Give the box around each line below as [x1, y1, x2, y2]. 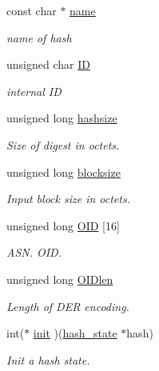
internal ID [6, 82, 62, 99]
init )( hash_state [33, 325, 117, 341]
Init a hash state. [6, 351, 90, 368]
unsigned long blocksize [6, 163, 121, 180]
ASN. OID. [6, 244, 62, 261]
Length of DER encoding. [6, 297, 129, 314]
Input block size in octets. [6, 190, 130, 207]
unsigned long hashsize [6, 110, 117, 126]
